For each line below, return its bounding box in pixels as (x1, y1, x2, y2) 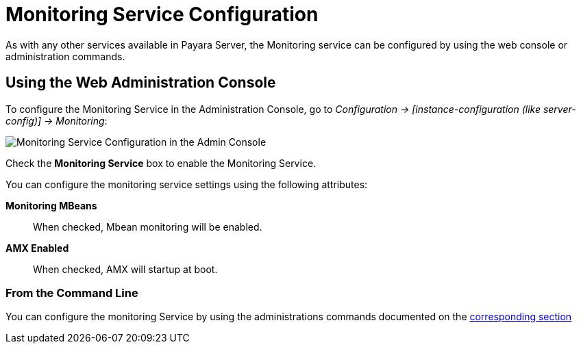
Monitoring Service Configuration (5, 3, 319, 26)
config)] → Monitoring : (5, 114, 108, 127)
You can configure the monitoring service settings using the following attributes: (5, 178, 368, 190)
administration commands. (5, 50, 125, 62)
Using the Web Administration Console (5, 74, 276, 92)
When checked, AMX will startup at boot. (33, 263, 218, 275)
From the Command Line (5, 285, 138, 300)
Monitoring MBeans (5, 199, 97, 211)
